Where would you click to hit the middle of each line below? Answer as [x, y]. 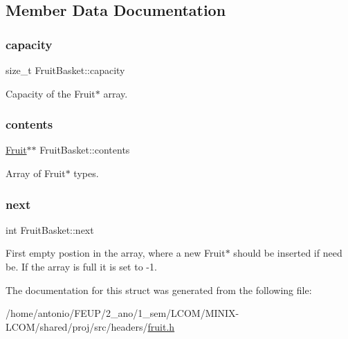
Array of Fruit [36, 173]
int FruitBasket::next [50, 229]
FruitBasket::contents [85, 150]
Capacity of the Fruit [51, 93]
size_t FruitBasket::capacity [65, 70]
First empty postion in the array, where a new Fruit [116, 253]
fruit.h [161, 326]
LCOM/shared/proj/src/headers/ [77, 326]
